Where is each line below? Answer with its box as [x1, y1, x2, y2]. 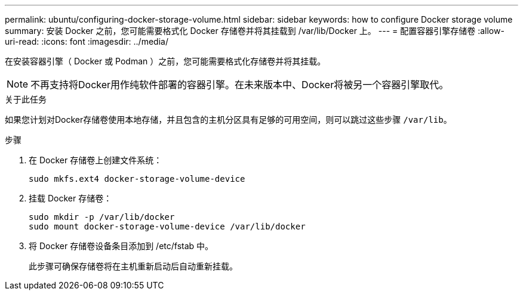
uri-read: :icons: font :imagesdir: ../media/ [5, 36, 168, 46]
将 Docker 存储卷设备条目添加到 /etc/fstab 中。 [29, 241, 214, 251]
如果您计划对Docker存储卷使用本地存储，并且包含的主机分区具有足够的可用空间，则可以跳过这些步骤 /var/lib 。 [5, 114, 452, 125]
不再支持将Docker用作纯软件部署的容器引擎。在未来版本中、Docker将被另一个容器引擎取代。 [30, 79, 449, 91]
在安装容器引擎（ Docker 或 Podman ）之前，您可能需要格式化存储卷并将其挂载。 [5, 56, 326, 66]
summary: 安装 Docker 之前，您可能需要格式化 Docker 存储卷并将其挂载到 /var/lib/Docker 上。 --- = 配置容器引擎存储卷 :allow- [5, 26, 504, 36]
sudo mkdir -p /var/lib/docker [29, 212, 175, 222]
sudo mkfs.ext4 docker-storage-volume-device [29, 174, 245, 184]
